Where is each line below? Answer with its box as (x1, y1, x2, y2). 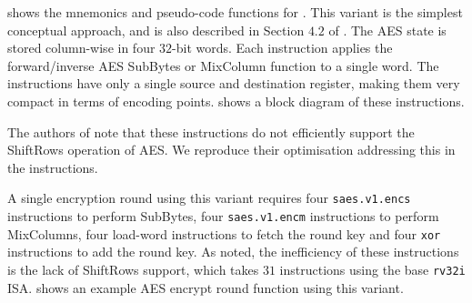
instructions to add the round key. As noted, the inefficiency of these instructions (7, 242, 459, 261)
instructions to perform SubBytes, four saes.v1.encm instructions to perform (7, 207, 439, 225)
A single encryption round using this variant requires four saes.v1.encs (7, 188, 411, 207)
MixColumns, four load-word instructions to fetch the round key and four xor (7, 224, 441, 243)
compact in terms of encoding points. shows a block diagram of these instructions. (7, 91, 465, 110)
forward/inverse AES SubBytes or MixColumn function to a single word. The (7, 56, 439, 75)
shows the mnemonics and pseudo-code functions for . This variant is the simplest (7, 3, 463, 21)
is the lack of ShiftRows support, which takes (7, 259, 259, 278)
